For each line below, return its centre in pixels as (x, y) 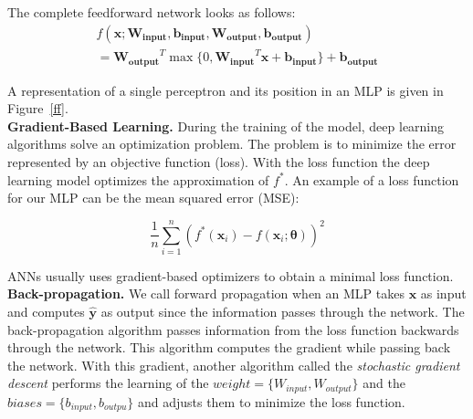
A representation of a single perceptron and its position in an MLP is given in (226, 90)
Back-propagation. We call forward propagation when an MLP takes (206, 293)
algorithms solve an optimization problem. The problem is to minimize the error (232, 144)
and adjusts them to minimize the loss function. (271, 401)
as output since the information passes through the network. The (283, 312)
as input (443, 293)
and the (384, 383)
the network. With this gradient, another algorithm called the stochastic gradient (234, 365)
